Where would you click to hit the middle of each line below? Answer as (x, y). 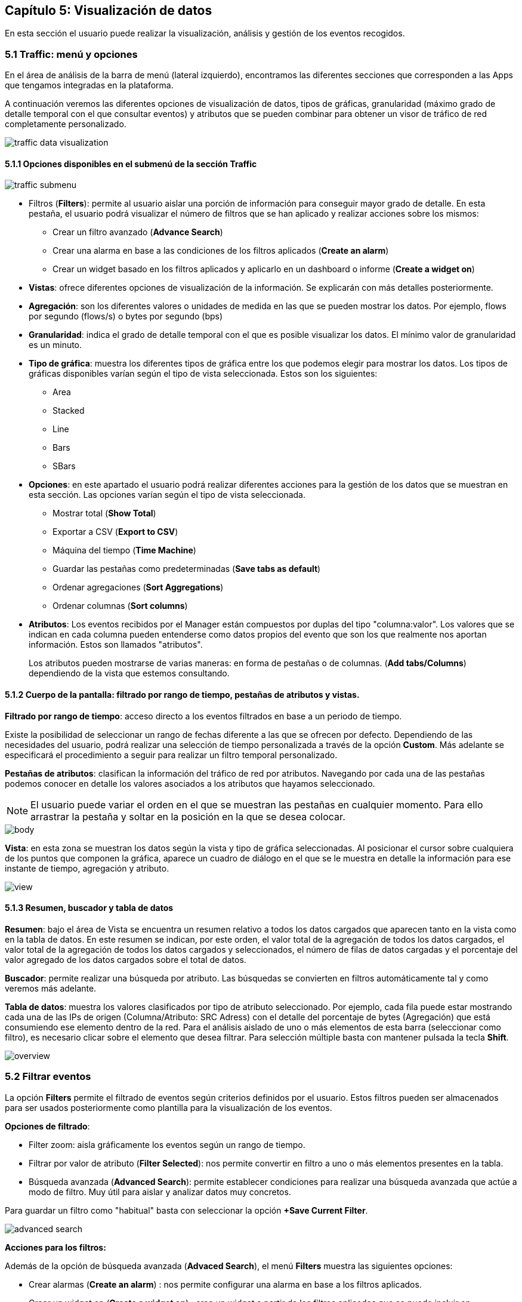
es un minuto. (55, 345)
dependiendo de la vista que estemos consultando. (129, 673)
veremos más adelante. (51, 988)
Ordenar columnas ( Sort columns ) (120, 606)
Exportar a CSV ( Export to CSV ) (115, 532)
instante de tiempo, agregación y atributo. (87, 868)
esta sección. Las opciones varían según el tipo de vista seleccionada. (167, 495)
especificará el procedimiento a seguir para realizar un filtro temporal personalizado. (171, 755)
